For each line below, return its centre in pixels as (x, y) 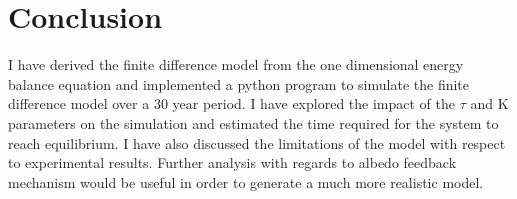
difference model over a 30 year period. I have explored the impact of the (231, 103)
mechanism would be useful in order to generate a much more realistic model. (246, 181)
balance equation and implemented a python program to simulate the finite (239, 83)
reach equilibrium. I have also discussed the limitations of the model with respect (257, 142)
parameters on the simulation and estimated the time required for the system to (253, 122)
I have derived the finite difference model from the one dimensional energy (236, 64)
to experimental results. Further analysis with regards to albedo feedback (232, 162)
